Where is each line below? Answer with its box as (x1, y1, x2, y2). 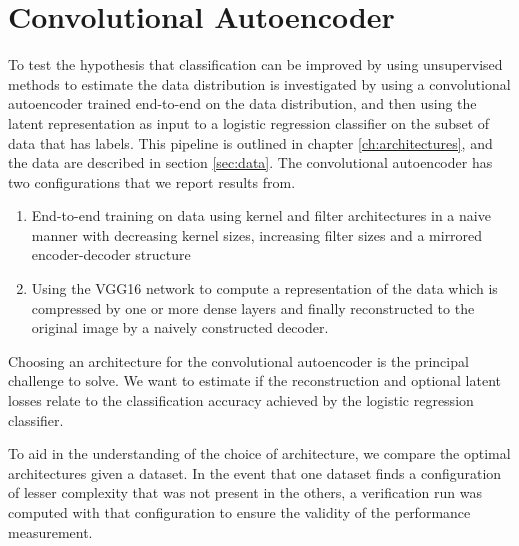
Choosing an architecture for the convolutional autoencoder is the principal (8, 350, 469, 371)
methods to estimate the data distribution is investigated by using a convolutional (8, 73, 511, 94)
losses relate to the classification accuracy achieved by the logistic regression (8, 390, 474, 411)
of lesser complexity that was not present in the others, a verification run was (8, 482, 482, 503)
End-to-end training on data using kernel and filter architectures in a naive (31, 205, 491, 226)
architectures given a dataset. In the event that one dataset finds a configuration (8, 462, 502, 483)
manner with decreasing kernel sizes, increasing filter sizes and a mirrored (31, 224, 483, 245)
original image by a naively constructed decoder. (31, 317, 329, 338)
